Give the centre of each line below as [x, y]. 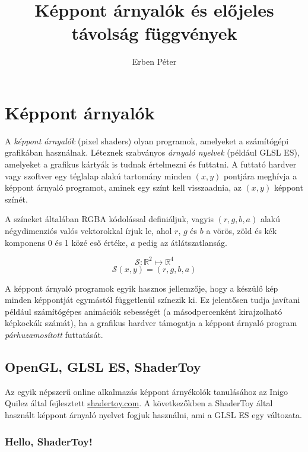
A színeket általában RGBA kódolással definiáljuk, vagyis [109, 219]
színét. [16, 199]
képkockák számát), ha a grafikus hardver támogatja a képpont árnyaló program [151, 323]
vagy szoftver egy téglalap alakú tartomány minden [98, 176]
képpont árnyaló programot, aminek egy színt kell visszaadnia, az [123, 187]
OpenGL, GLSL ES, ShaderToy [103, 367]
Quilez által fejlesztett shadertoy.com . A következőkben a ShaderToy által [139, 403]
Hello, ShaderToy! [49, 441]
